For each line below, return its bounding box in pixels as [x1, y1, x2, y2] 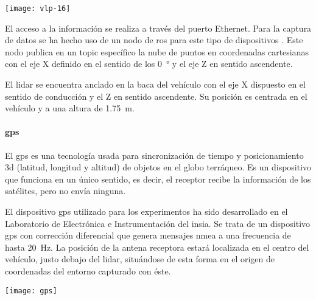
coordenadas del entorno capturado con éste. [5, 264, 171, 277]
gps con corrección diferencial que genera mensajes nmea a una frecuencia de [5, 229, 291, 242]
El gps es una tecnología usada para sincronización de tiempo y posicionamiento [5, 148, 304, 161]
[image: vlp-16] [5, 4, 71, 13]
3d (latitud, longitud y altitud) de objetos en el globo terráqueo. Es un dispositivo [5, 161, 312, 173]
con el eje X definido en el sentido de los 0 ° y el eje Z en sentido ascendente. [5, 57, 293, 70]
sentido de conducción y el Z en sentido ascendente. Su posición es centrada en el [5, 89, 307, 102]
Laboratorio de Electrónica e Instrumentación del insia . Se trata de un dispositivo [5, 217, 311, 229]
